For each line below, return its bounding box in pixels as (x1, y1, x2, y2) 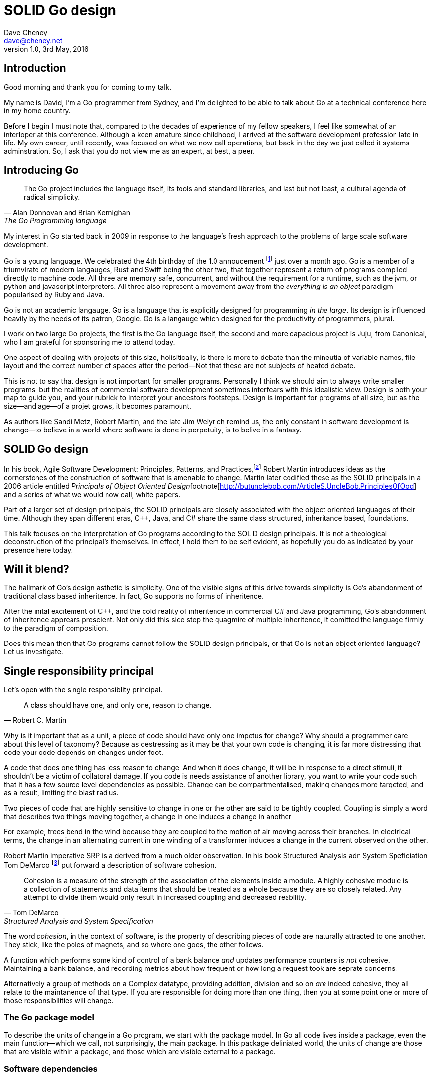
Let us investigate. (4, 647, 63, 656)
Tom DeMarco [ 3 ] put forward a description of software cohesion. (4, 860, 216, 869)
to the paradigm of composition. (4, 624, 108, 633)
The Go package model (4, 1012, 94, 1023)
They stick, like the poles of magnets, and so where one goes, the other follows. (4, 940, 264, 949)
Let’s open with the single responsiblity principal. (4, 685, 163, 694)
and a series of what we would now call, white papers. (4, 490, 180, 499)
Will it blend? (4, 563, 69, 575)
